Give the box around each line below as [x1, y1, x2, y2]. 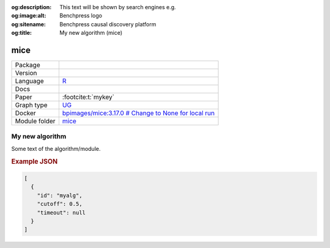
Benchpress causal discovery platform [59, 20, 156, 27]
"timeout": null [37, 209, 86, 216]
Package [15, 61, 40, 70]
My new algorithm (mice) [59, 29, 123, 37]
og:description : [11, 4, 52, 10]
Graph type [15, 101, 48, 109]
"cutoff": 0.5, [37, 200, 82, 208]
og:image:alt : [11, 12, 46, 20]
